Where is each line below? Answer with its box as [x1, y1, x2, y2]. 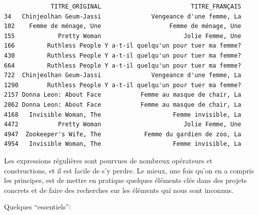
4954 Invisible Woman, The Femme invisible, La [4, 140, 241, 148]
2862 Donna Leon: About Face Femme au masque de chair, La [4, 101, 241, 108]
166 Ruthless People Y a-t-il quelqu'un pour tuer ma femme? [4, 42, 241, 50]
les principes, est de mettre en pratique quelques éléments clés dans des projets [4, 175, 247, 185]
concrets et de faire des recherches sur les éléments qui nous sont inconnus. [4, 184, 233, 195]
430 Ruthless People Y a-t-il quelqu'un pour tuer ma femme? [4, 52, 241, 59]
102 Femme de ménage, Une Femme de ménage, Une [4, 23, 241, 30]
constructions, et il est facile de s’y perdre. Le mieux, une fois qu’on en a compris [4, 165, 254, 175]
